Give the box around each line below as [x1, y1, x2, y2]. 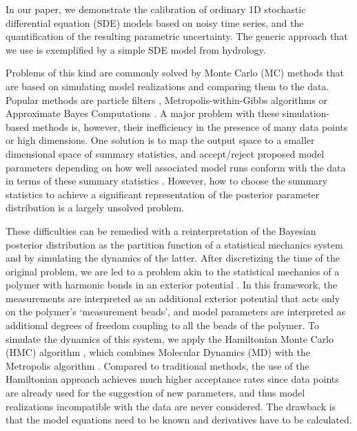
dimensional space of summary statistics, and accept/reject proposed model [6, 146, 325, 160]
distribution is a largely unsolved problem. [6, 200, 184, 215]
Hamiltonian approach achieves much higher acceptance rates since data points [6, 372, 339, 386]
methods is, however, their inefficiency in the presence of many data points [32, 119, 348, 134]
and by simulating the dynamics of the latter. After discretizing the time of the [6, 251, 340, 265]
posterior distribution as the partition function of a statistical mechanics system [6, 237, 343, 251]
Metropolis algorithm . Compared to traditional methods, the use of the [6, 358, 309, 372]
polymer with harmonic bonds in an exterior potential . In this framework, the [6, 277, 338, 292]
